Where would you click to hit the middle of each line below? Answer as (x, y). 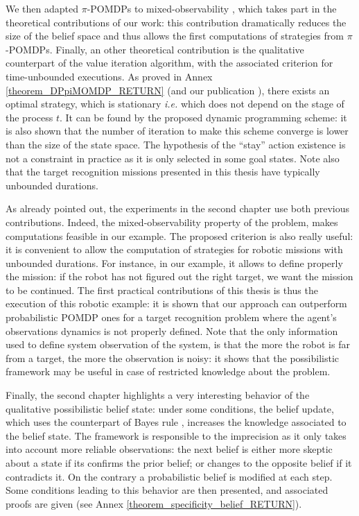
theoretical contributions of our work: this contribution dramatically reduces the (176, 22)
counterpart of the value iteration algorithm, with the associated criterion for (169, 63)
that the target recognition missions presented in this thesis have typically (163, 172)
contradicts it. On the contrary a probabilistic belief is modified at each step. (169, 476)
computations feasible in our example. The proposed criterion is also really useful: (179, 235)
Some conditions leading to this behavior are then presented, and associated (167, 490)
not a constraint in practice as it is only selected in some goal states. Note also (173, 158)
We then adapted (42, 8)
